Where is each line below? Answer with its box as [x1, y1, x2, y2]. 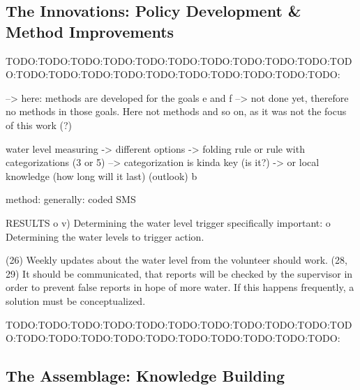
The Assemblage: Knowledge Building [6, 365, 285, 387]
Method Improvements [6, 20, 174, 42]
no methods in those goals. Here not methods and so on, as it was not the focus [6, 104, 347, 119]
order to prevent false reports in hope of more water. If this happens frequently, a [6, 280, 354, 294]
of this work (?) [6, 117, 73, 132]
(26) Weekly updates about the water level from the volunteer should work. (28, [6, 253, 347, 267]
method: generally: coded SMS [6, 192, 136, 207]
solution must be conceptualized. [6, 293, 146, 308]
